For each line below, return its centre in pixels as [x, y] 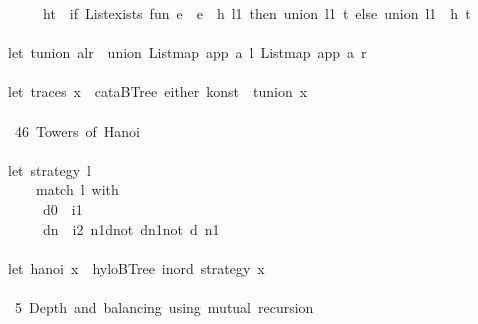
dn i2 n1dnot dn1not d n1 [131, 228]
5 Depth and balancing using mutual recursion [164, 306]
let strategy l [49, 169]
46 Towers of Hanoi [77, 130]
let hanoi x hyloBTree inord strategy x [136, 267]
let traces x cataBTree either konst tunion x [157, 91]
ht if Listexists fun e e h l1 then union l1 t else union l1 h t [256, 13]
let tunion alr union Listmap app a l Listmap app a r [187, 52]
